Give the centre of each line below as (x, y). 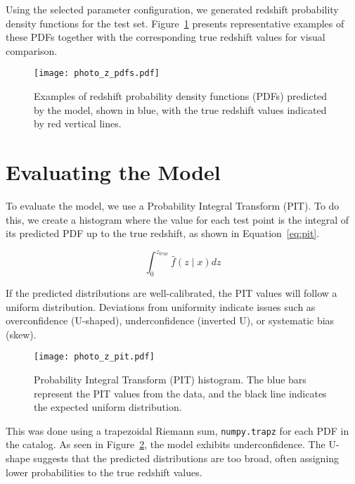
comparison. (32, 50)
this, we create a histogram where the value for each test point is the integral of (177, 219)
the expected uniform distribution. (108, 407)
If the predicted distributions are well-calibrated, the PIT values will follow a (172, 293)
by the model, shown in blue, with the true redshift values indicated (180, 109)
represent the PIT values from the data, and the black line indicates (180, 393)
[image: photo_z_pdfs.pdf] (97, 74)
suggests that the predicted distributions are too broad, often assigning (186, 458)
